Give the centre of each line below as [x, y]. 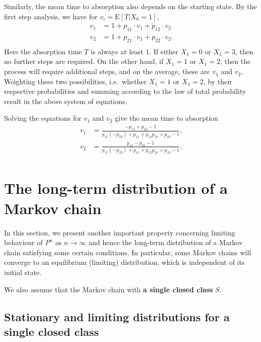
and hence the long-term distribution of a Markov [166, 242]
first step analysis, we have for [51, 16]
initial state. [23, 272]
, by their [218, 81]
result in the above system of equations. [66, 101]
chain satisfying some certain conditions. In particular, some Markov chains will [128, 252]
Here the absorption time [43, 51]
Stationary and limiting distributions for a [117, 316]
